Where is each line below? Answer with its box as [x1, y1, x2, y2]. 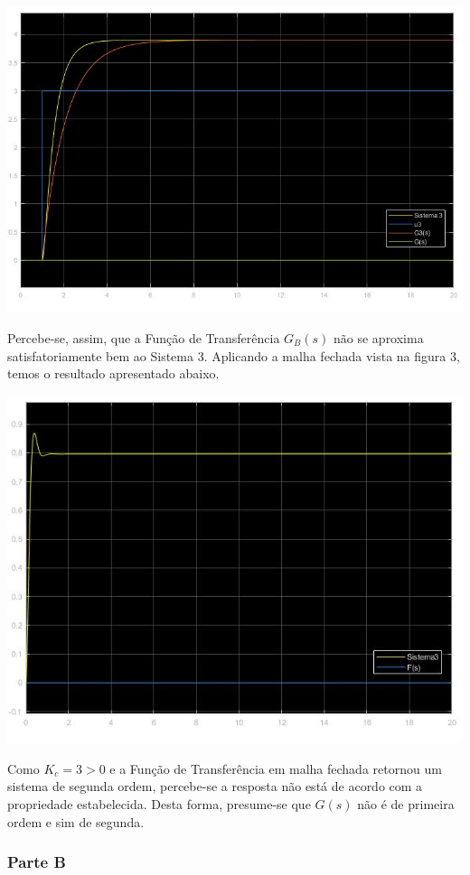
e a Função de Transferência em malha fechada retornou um [109, 759, 442, 777]
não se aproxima [334, 329, 424, 348]
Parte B [7, 851, 66, 873]
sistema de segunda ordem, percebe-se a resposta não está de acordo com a [7, 777, 423, 796]
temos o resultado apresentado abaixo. [7, 364, 220, 383]
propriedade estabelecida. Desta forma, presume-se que [7, 794, 311, 813]
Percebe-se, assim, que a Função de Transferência [7, 329, 280, 348]
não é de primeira [357, 794, 455, 813]
